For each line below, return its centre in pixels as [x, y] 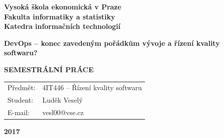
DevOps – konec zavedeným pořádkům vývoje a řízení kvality [112, 43]
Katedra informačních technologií [62, 26]
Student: [20, 100]
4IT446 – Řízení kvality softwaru [92, 87]
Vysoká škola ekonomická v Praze [63, 6]
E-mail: [19, 112]
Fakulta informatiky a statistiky [60, 16]
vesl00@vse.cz [63, 112]
